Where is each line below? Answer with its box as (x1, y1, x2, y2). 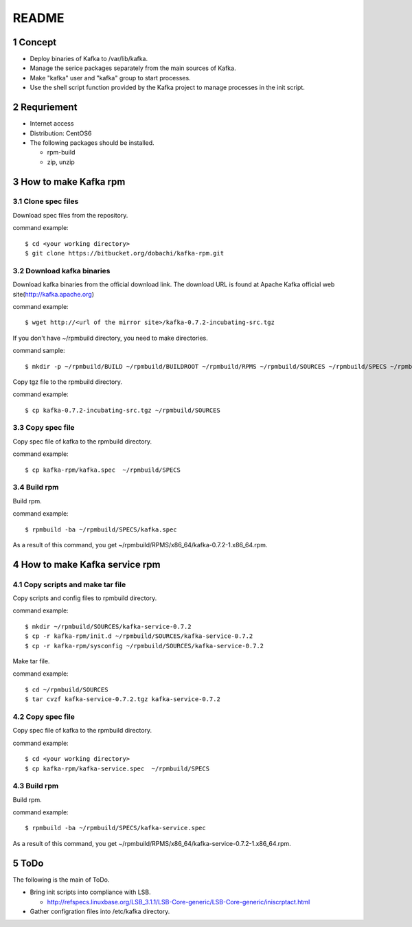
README (12, 10, 65, 25)
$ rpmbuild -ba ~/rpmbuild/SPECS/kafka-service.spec (25, 824, 206, 832)
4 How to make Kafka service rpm (12, 558, 161, 570)
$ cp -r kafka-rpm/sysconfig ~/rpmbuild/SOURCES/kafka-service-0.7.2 (25, 642, 264, 650)
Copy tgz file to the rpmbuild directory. (12, 378, 123, 386)
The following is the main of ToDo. (12, 875, 110, 884)
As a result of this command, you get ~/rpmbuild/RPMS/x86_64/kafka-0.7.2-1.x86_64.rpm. (12, 540, 268, 549)
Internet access (30, 119, 74, 128)
